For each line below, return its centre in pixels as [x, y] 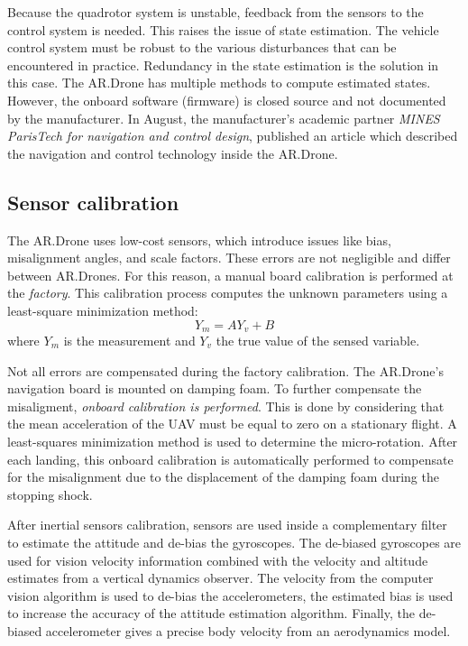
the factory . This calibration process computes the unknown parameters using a [228, 293]
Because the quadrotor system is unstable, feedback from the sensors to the [216, 12]
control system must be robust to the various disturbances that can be [202, 47]
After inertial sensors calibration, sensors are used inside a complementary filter [227, 525]
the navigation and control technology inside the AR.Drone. [173, 153]
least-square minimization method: [103, 310]
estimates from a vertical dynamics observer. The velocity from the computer [220, 578]
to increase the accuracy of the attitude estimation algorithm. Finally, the [211, 613]
